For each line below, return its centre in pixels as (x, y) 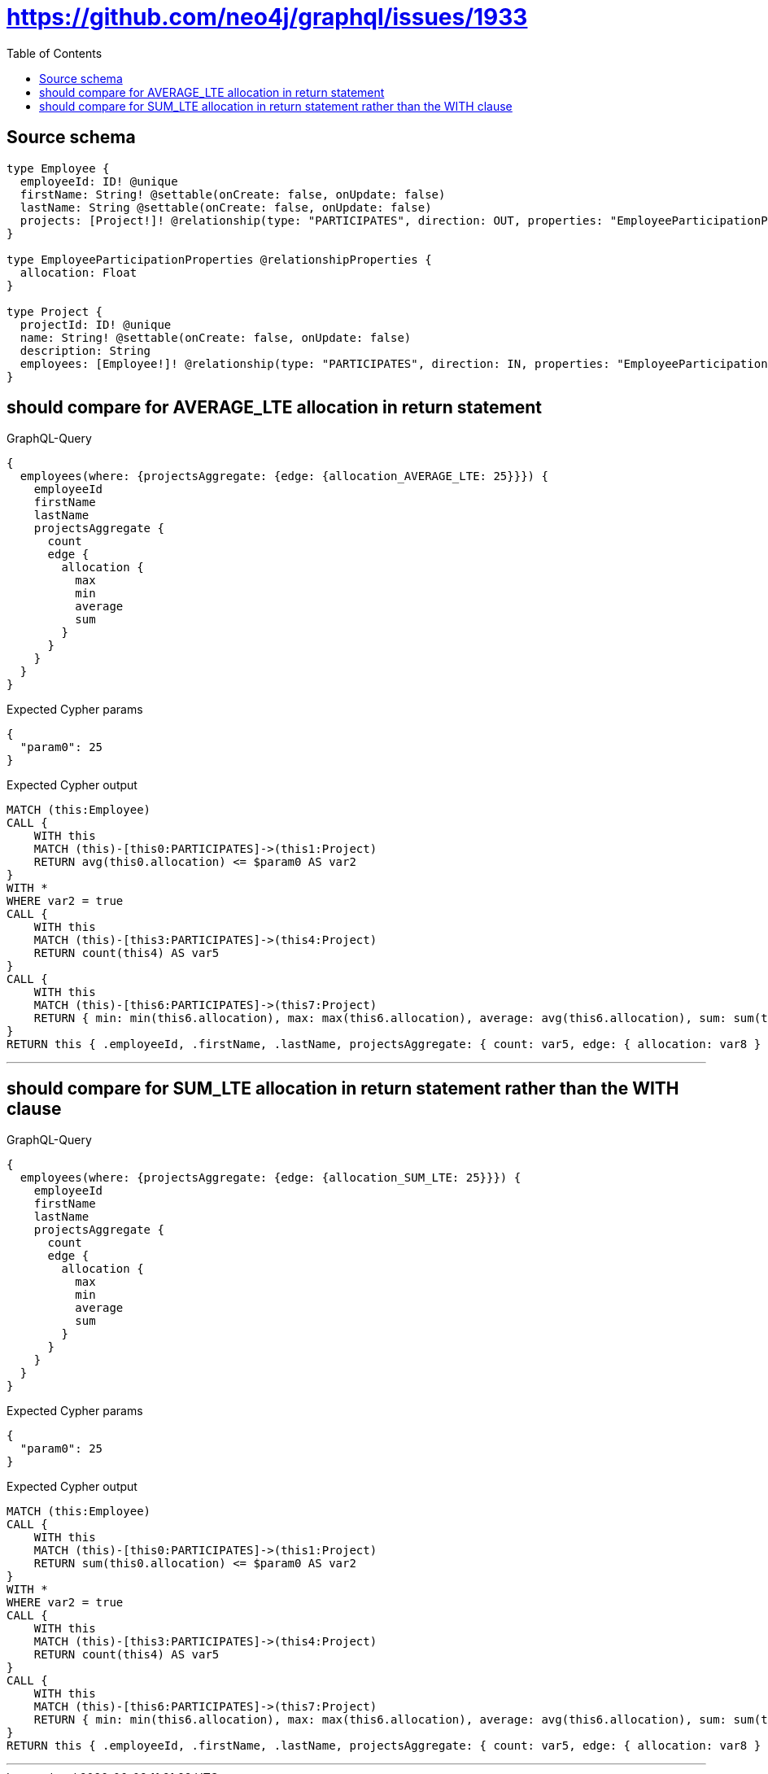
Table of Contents (55, 53)
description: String (85, 350)
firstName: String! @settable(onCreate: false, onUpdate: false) (233, 194)
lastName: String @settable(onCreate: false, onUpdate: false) (226, 207)
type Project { (55, 311)
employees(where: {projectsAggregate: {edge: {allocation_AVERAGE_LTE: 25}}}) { (284, 476)
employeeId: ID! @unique (99, 181)
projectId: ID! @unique (96, 324)
